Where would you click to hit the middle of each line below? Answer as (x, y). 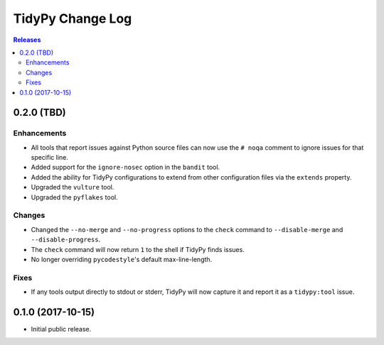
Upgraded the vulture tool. (73, 187)
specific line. (50, 158)
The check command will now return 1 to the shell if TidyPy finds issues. (138, 249)
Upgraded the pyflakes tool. (74, 197)
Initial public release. (61, 329)
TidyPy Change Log (73, 18)
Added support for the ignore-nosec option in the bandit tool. (126, 168)
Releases (27, 40)
